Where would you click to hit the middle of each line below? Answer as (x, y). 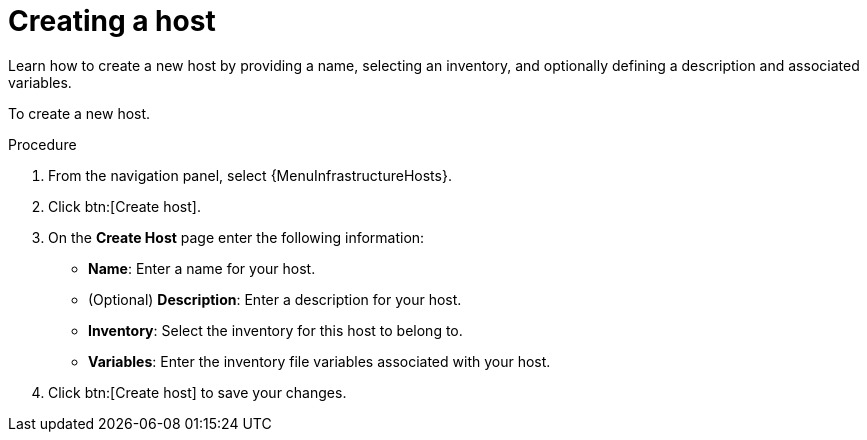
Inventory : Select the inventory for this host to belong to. (275, 330)
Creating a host (112, 21)
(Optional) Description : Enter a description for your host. (275, 299)
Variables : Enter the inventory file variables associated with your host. (319, 361)
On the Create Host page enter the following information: (236, 237)
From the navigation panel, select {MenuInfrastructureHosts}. (250, 175)
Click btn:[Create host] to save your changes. (197, 392)
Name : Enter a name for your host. (202, 268)
